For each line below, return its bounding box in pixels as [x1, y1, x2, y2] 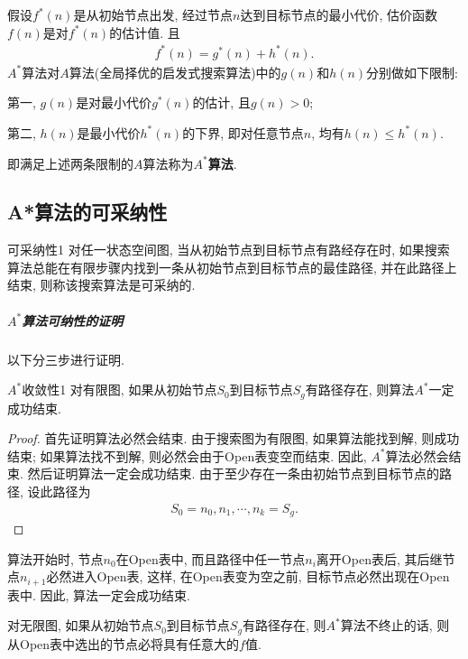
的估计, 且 [192, 93, 251, 112]
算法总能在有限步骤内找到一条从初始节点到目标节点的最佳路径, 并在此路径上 [7, 257, 457, 276]
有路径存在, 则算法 [305, 380, 415, 399]
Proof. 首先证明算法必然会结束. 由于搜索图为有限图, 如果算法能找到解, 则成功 [7, 429, 460, 448]
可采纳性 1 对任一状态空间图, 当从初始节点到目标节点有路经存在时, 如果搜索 [7, 240, 450, 259]
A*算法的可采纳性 [7, 198, 168, 226]
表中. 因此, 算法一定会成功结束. [7, 585, 190, 604]
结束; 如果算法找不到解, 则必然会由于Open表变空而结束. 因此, [7, 446, 367, 465]
